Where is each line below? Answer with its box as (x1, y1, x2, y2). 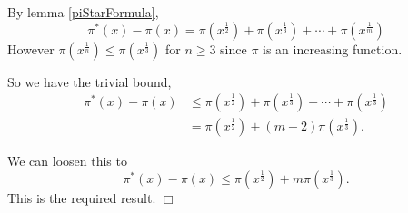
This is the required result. (7, 188, 156, 207)
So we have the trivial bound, (7, 72, 172, 91)
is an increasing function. (263, 39, 403, 58)
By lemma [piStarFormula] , (7, 3, 159, 21)
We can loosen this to (7, 151, 127, 170)
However (7, 39, 55, 58)
